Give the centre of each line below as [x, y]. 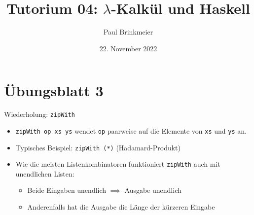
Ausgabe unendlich [153, 190]
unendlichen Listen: [45, 173]
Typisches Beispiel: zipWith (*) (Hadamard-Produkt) [98, 147]
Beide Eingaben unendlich [67, 190]
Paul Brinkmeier [128, 32]
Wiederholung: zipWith [39, 114]
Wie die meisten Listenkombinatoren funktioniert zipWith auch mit [118, 164]
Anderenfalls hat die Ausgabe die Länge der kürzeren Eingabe [121, 207]
